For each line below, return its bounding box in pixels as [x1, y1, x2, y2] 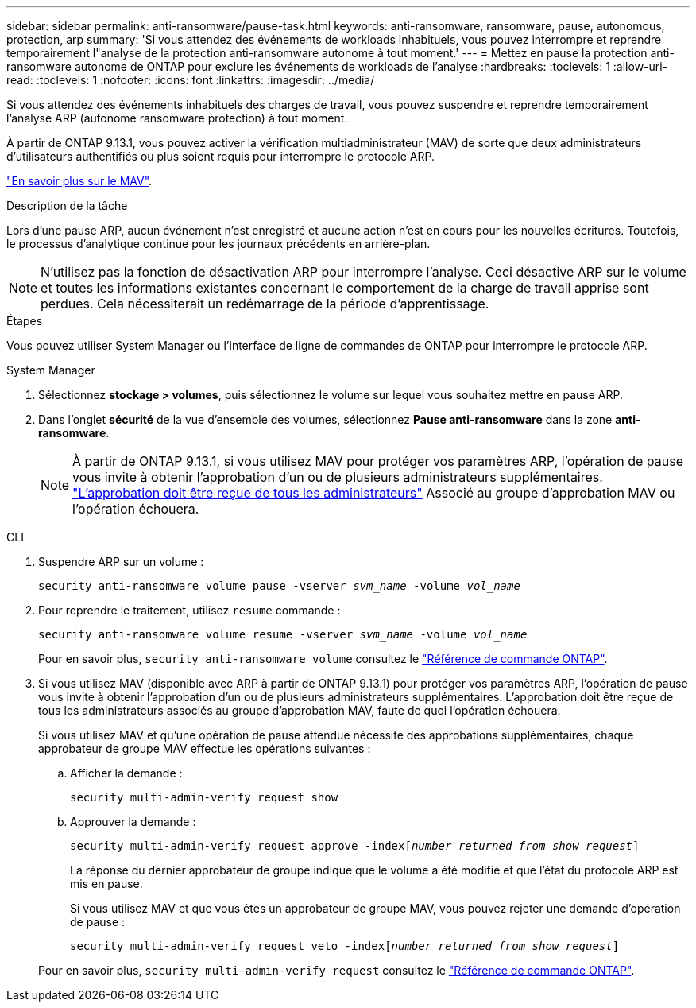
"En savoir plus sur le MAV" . [6, 174, 153, 188]
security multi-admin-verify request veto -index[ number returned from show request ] [70, 940, 620, 952]
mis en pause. [70, 877, 143, 890]
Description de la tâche [6, 199, 128, 212]
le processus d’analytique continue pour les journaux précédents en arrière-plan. [6, 237, 431, 250]
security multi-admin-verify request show [70, 791, 338, 804]
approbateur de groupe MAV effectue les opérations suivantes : [38, 742, 371, 755]
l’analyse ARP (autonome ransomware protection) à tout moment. [6, 111, 348, 125]
